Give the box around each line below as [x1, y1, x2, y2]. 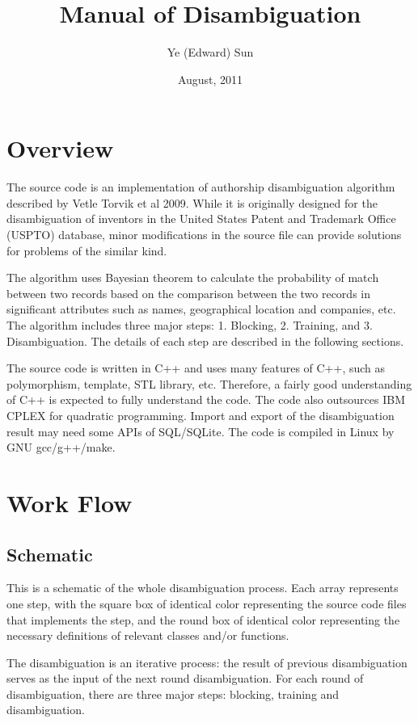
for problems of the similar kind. [6, 242, 167, 259]
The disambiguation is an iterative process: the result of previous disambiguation [6, 654, 407, 670]
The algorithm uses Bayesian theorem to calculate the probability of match [6, 269, 379, 286]
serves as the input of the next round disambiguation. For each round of [6, 670, 364, 687]
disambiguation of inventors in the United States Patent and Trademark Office [6, 210, 396, 227]
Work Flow [6, 486, 133, 519]
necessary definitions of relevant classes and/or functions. [6, 627, 289, 644]
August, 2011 [177, 70, 243, 87]
